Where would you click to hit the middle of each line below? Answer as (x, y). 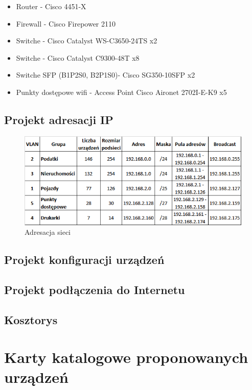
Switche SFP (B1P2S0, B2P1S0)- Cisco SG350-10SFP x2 (106, 75)
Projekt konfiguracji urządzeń (84, 260)
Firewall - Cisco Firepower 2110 (66, 23)
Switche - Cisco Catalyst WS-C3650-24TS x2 (87, 41)
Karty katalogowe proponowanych (126, 357)
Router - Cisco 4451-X (51, 6)
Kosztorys (31, 319)
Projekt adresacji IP (59, 119)
